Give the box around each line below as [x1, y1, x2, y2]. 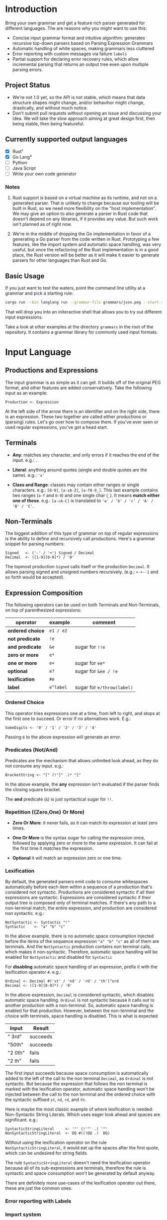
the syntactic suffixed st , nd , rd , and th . [5, 1097, 86, 1103]
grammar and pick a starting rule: [5, 290, 74, 296]
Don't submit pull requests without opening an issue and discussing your [12, 110, 162, 116]
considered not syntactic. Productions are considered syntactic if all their [5, 889, 155, 895]
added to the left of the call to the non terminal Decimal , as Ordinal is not [5, 1076, 154, 1082]
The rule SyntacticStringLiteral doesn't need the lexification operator [5, 1160, 151, 1166]
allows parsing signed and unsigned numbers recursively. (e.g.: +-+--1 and [5, 569, 159, 575]
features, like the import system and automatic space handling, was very [12, 241, 162, 247]
